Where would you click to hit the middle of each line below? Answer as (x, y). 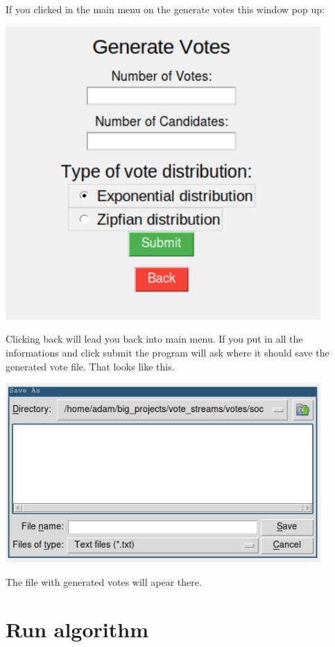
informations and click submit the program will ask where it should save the (167, 353)
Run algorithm (77, 629)
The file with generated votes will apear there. (104, 581)
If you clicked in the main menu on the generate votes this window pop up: (165, 9)
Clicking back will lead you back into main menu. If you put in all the (154, 339)
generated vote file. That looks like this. (90, 366)
